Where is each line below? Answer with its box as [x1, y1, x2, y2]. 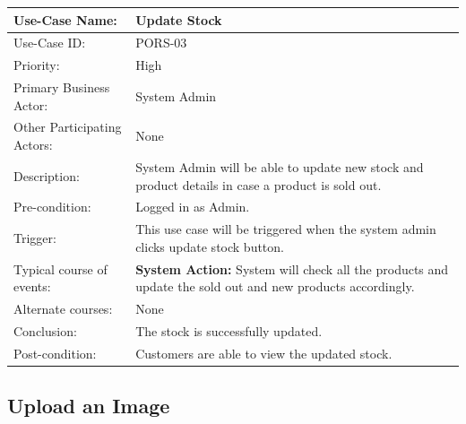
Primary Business [13, 78, 110, 97]
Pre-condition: [13, 197, 91, 216]
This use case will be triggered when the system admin [135, 220, 436, 238]
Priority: [13, 56, 60, 74]
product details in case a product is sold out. [135, 175, 382, 194]
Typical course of [13, 259, 108, 278]
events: [13, 277, 51, 296]
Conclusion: [13, 321, 77, 340]
